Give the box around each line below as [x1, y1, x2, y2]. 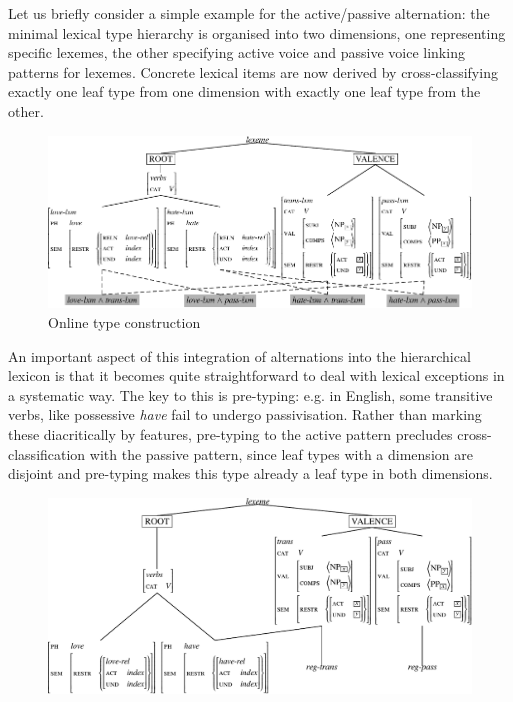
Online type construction [48, 311, 201, 332]
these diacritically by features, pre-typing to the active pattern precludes [8, 423, 453, 444]
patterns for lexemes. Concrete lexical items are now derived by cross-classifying [8, 61, 498, 82]
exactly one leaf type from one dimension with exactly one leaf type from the [8, 81, 481, 102]
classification [8, 443, 86, 464]
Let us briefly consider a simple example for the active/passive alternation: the [8, 3, 490, 23]
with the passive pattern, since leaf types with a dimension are [89, 443, 473, 464]
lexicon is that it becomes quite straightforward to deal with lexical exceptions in [8, 365, 505, 386]
